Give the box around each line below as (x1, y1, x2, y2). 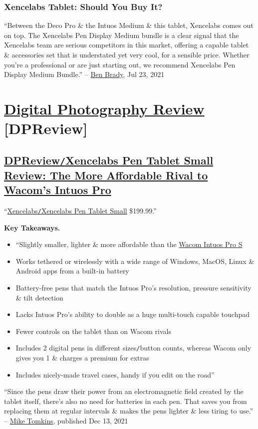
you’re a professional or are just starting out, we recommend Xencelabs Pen (4, 59, 236, 69)
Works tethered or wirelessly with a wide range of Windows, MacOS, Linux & (15, 255, 255, 266)
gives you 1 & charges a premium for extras (15, 352, 149, 362)
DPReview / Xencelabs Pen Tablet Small (4, 152, 214, 167)
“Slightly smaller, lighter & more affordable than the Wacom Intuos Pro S (15, 239, 243, 249)
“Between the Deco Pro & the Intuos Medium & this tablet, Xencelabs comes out (4, 20, 254, 30)
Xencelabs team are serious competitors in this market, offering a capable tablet (4, 39, 249, 50)
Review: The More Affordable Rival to (4, 167, 208, 182)
